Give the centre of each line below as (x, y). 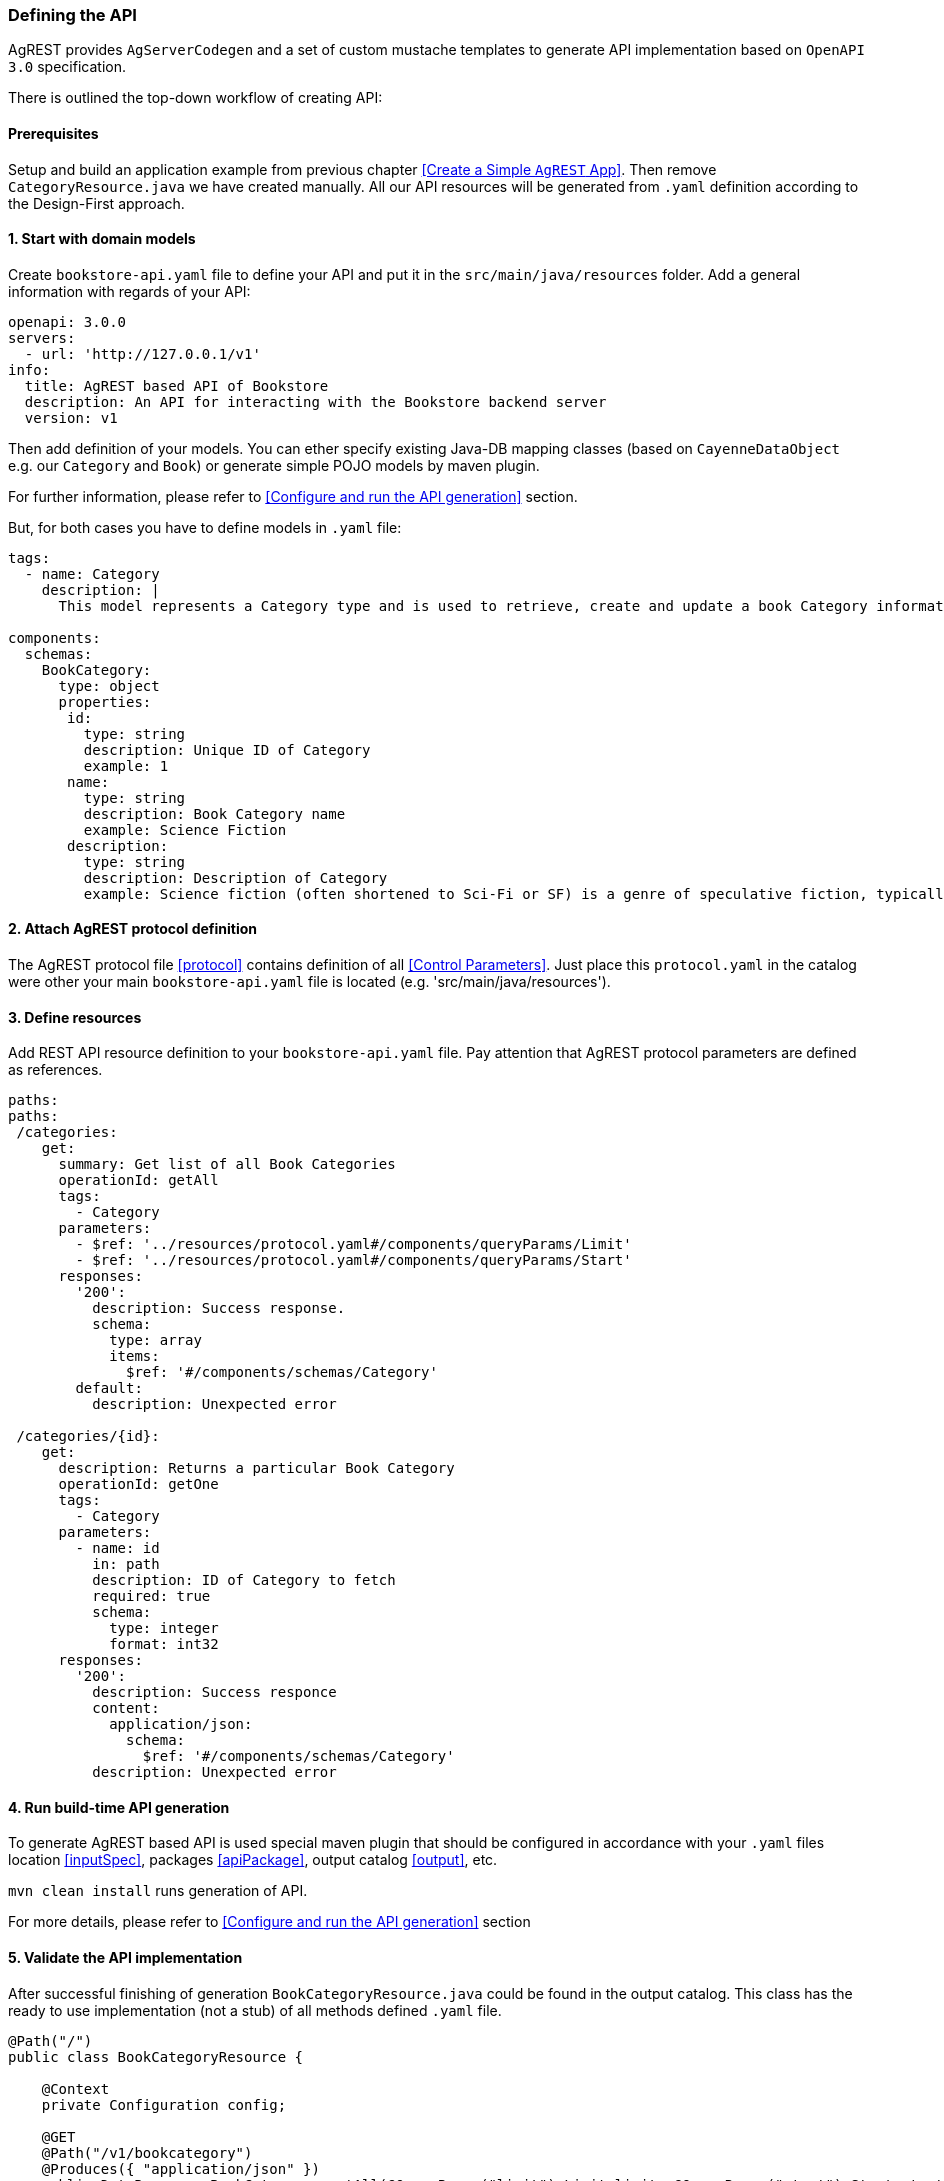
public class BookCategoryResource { (156, 2056)
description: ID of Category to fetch (244, 1580)
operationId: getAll (138, 1180)
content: (126, 1708)
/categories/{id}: (88, 1436)
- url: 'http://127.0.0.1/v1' (142, 353)
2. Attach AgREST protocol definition (133, 929)
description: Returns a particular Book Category (256, 1468)
